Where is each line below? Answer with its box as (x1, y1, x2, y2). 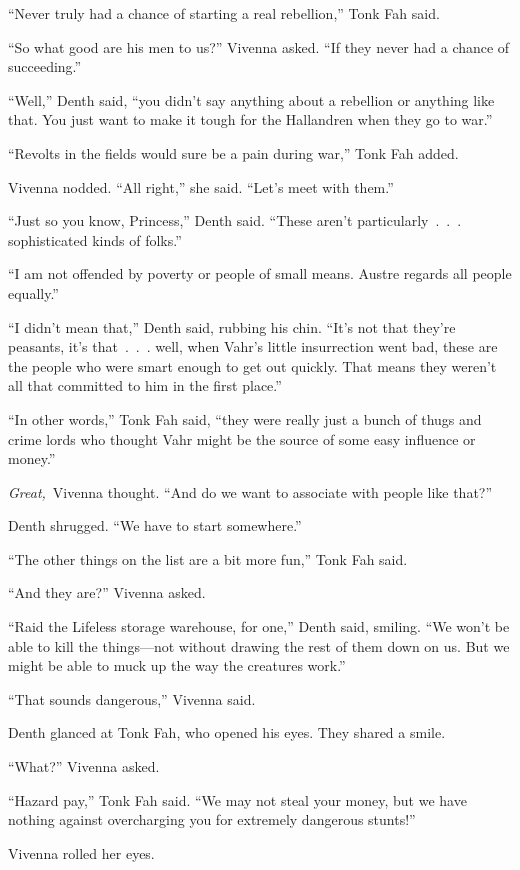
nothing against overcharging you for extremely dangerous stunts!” (8, 809, 416, 830)
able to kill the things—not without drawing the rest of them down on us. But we (8, 635, 510, 656)
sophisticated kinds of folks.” (8, 229, 182, 250)
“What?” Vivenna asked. (8, 756, 160, 777)
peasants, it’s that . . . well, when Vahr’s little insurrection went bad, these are (8, 336, 498, 357)
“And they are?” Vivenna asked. (8, 582, 206, 603)
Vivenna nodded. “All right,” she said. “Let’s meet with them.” (8, 176, 394, 197)
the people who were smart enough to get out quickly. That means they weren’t (8, 355, 497, 376)
